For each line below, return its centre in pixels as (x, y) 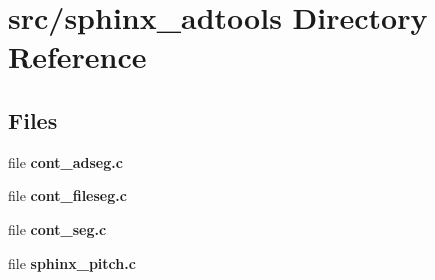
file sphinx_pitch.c (72, 262)
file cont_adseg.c (65, 161)
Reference (77, 56)
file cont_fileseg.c (67, 195)
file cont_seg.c (57, 228)
